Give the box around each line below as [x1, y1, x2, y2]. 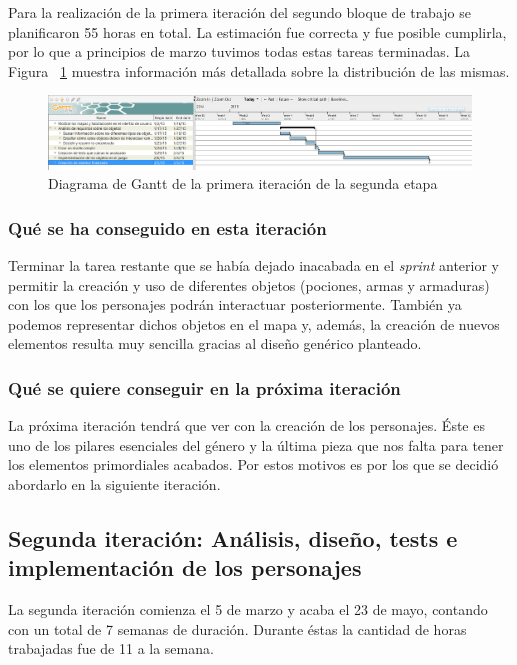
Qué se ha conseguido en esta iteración [8, 215, 327, 240]
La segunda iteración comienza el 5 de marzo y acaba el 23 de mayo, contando [8, 599, 488, 620]
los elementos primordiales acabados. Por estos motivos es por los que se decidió [8, 454, 499, 475]
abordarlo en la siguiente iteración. [8, 473, 221, 494]
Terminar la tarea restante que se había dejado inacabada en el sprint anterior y [8, 254, 499, 275]
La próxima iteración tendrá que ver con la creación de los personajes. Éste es [8, 415, 485, 436]
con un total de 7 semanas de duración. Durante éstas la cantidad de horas [8, 618, 467, 639]
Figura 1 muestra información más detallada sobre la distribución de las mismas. [8, 60, 510, 81]
